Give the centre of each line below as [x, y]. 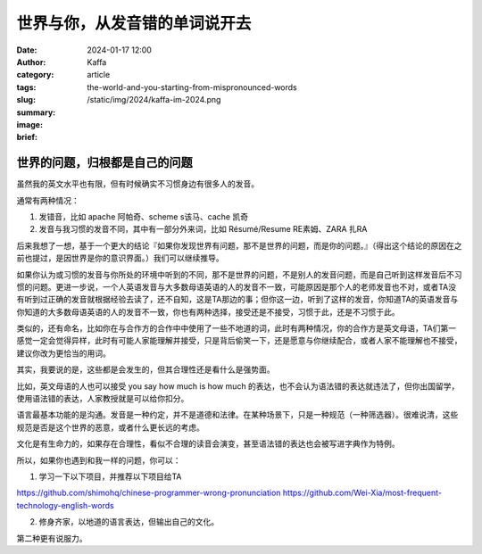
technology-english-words [66, 505]
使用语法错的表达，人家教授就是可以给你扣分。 [103, 399]
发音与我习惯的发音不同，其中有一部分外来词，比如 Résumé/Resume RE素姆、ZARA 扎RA [203, 229]
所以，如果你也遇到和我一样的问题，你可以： [99, 460]
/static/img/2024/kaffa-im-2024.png [154, 100]
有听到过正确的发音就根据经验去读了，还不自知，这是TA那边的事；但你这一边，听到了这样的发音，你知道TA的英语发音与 [237, 300]
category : [35, 75]
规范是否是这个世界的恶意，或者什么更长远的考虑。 [110, 427]
